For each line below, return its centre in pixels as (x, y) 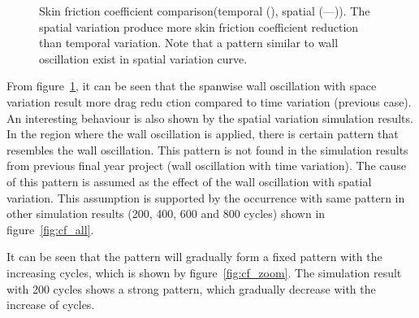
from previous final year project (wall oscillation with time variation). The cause (206, 166)
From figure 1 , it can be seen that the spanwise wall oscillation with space (192, 86)
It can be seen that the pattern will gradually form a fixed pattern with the (194, 257)
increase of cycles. (51, 305)
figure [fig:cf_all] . (50, 229)
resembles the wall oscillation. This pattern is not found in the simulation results (207, 149)
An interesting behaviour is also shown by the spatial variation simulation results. (210, 118)
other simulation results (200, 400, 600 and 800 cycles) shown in (166, 213)
